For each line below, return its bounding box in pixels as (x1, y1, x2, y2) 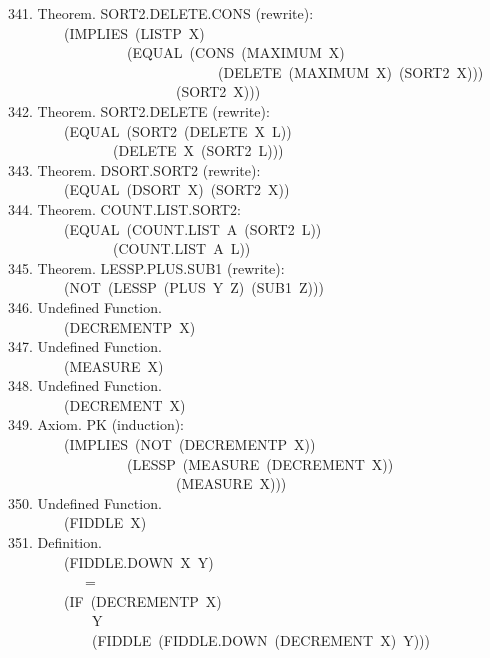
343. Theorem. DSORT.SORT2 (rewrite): (8, 159, 261, 180)
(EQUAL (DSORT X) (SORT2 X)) (63, 179, 290, 200)
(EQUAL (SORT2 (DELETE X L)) (63, 120, 292, 141)
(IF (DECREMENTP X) (63, 590, 222, 611)
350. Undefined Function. (8, 492, 162, 513)
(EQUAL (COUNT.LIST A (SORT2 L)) (63, 218, 322, 239)
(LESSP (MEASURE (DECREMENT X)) (126, 453, 394, 474)
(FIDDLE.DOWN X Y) (63, 551, 214, 572)
